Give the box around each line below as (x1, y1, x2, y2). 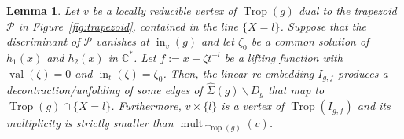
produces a (338, 64, 388, 81)
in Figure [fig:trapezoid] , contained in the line (18, 17, 239, 34)
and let (201, 33, 234, 49)
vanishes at (96, 33, 149, 49)
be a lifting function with (224, 49, 343, 65)
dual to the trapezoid (298, 2, 397, 18)
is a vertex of (221, 97, 285, 114)
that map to (267, 81, 325, 97)
